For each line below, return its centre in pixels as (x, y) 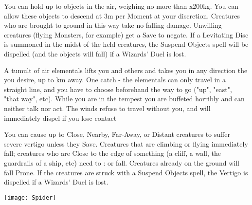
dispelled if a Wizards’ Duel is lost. (56, 182)
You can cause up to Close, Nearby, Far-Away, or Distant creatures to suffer (117, 134)
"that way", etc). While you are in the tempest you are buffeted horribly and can (124, 99)
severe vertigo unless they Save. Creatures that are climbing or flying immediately (126, 143)
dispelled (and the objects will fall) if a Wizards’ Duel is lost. (95, 53)
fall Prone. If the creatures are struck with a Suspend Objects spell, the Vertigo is (126, 172)
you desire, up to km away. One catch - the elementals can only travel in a (115, 80)
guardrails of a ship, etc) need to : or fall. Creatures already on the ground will (122, 162)
